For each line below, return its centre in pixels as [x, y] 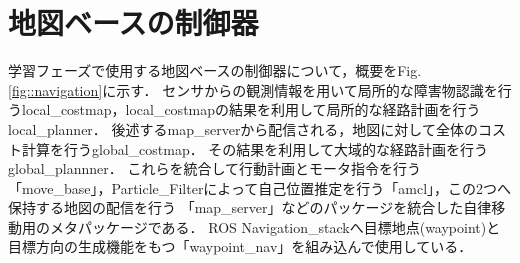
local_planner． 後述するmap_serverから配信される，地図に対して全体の [243, 128]
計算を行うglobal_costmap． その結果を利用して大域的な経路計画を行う [254, 148]
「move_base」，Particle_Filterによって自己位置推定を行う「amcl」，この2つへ [260, 187]
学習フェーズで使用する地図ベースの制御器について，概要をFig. [215, 70]
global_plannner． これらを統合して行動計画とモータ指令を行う [215, 168]
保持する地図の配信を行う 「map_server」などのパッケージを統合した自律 [250, 207]
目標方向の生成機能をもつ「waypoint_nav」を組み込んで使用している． [240, 246]
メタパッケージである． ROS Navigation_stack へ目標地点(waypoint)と [275, 226]
